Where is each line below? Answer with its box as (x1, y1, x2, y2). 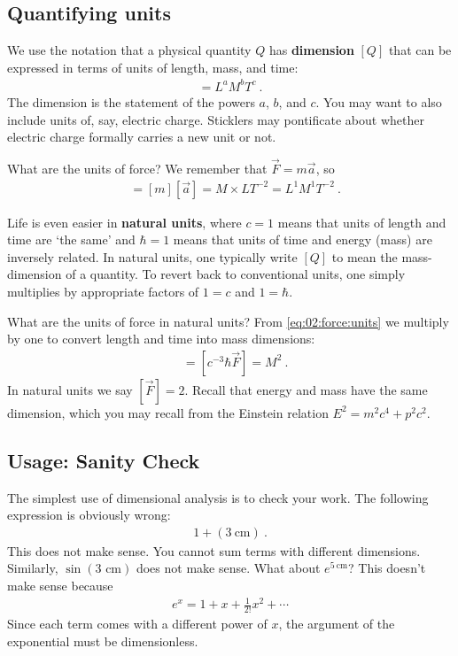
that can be (388, 41, 452, 59)
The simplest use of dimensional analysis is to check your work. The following (7, 488, 429, 506)
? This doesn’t (348, 559, 426, 577)
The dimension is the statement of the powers (7, 92, 255, 111)
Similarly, (7, 559, 58, 577)
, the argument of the (278, 614, 395, 632)
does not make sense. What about (136, 559, 321, 577)
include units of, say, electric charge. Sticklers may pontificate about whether (7, 110, 424, 128)
